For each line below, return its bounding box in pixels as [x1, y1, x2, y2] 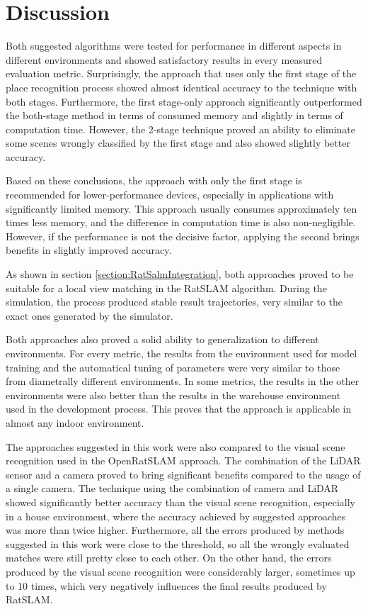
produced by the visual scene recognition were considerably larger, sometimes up [6, 564, 355, 579]
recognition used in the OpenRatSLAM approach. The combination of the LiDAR [6, 453, 361, 468]
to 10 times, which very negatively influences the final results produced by [6, 578, 327, 593]
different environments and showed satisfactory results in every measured [6, 52, 323, 67]
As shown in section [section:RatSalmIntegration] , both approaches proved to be [6, 267, 354, 281]
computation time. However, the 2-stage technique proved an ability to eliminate [6, 121, 356, 136]
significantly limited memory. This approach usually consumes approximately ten [6, 201, 357, 216]
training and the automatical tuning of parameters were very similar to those [6, 359, 340, 374]
